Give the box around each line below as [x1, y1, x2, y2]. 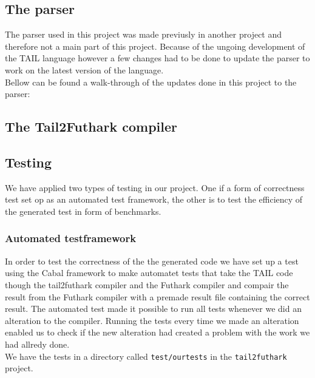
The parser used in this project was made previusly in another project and [5, 28, 282, 41]
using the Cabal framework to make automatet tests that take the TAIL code [5, 266, 293, 279]
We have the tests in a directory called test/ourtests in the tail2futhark [5, 349, 287, 362]
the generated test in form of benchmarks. [5, 204, 161, 217]
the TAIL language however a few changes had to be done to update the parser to [5, 52, 310, 64]
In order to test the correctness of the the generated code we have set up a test [5, 254, 299, 267]
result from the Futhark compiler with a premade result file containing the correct [5, 290, 310, 303]
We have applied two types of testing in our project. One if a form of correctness [5, 181, 305, 194]
